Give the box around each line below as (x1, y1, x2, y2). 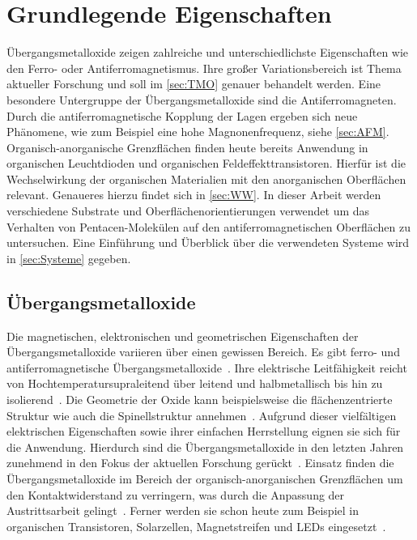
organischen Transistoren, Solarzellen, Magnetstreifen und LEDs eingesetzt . (6, 517, 386, 534)
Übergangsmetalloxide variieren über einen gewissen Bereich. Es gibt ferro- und (6, 343, 400, 360)
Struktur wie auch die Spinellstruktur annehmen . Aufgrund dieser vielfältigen (6, 406, 397, 423)
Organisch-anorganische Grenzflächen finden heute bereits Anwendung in (6, 138, 368, 155)
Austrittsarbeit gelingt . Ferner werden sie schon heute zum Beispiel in (6, 502, 359, 519)
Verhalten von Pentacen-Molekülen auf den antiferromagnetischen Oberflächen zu (6, 218, 411, 235)
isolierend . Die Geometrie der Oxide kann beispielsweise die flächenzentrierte (6, 391, 393, 408)
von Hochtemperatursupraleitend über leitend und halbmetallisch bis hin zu (6, 375, 383, 392)
